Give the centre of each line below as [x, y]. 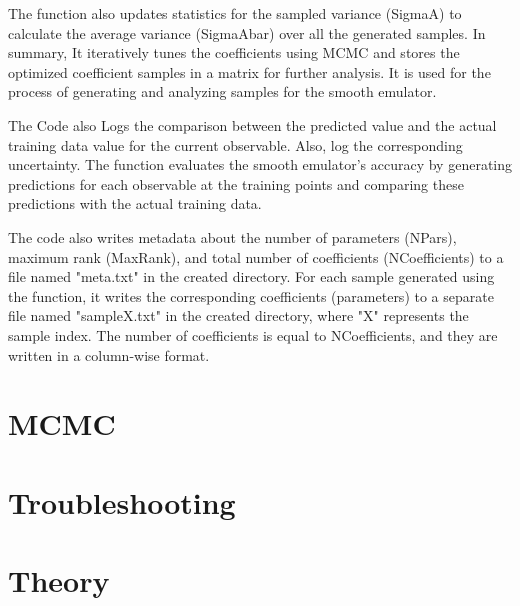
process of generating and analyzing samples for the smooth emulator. [222, 91]
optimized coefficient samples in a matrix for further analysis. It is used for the [249, 71]
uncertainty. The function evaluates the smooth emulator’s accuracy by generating [260, 164]
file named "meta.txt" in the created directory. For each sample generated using [251, 276]
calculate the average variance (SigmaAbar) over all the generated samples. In [247, 32]
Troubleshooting [122, 501]
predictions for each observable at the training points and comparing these [236, 183]
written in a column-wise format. [109, 354]
